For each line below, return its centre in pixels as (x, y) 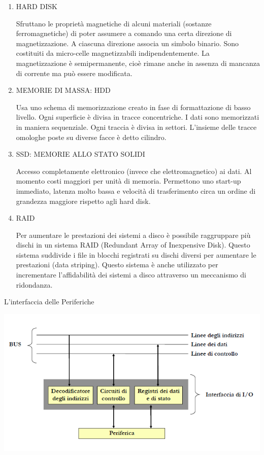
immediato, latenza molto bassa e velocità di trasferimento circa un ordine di (136, 190)
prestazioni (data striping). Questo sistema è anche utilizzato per (117, 265)
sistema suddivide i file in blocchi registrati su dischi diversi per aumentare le (136, 254)
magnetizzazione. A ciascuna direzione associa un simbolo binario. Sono (127, 43)
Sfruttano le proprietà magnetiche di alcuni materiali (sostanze (114, 23)
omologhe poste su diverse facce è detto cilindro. (91, 137)
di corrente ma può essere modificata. (74, 73)
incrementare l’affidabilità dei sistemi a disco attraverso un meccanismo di (131, 275)
